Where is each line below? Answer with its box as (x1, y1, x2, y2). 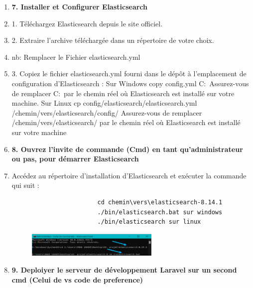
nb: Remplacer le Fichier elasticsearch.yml (11, 51, 140, 62)
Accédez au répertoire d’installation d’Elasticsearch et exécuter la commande (11, 170, 247, 180)
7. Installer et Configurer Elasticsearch (11, 1, 148, 11)
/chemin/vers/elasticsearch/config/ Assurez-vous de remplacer (11, 107, 202, 118)
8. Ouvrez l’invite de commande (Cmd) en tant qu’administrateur (11, 144, 243, 154)
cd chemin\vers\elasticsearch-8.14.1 (97, 198, 223, 206)
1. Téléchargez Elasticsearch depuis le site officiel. (11, 18, 163, 28)
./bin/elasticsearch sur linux (97, 218, 201, 226)
